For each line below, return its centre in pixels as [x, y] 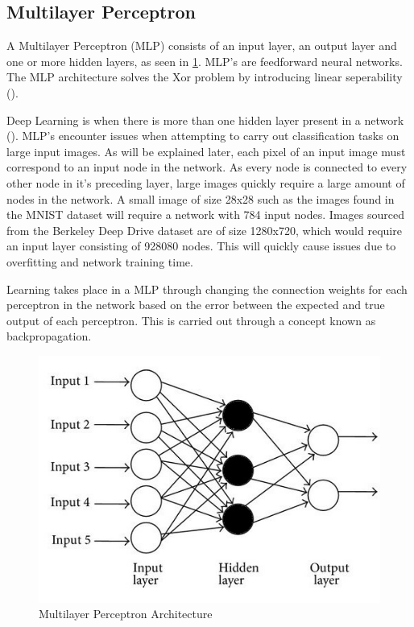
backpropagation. [49, 336]
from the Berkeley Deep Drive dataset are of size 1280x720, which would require [204, 230]
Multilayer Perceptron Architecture [126, 614]
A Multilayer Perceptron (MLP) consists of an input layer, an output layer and [202, 45]
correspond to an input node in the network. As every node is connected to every [207, 167]
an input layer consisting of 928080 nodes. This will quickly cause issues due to [201, 246]
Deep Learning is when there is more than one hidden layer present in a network [205, 120]
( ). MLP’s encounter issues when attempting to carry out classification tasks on [203, 136]
